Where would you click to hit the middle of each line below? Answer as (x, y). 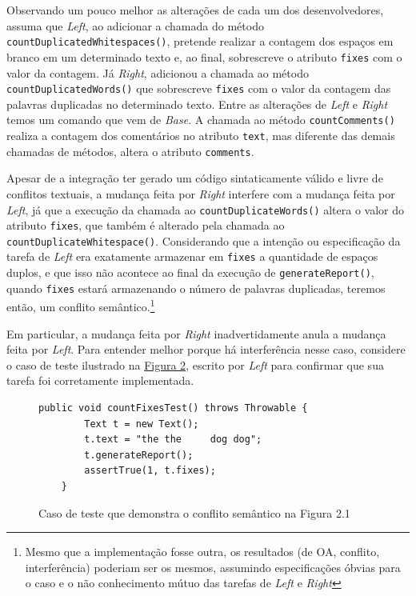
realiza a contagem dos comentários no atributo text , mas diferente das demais (201, 135)
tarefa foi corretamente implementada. (100, 380)
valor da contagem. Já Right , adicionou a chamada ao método (158, 72)
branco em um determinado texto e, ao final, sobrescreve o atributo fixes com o (204, 56)
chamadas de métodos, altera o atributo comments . (130, 151)
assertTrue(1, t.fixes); (150, 471)
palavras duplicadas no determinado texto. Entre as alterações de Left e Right (197, 104)
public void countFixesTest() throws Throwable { (173, 408)
